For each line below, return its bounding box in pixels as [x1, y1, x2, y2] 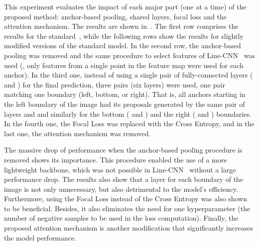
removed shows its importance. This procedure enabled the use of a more [4, 154, 227, 164]
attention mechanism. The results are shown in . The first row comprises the [4, 21, 239, 31]
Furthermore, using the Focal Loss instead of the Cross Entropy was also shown [4, 193, 248, 204]
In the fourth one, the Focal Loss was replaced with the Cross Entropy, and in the [4, 118, 255, 129]
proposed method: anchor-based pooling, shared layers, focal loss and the [4, 11, 227, 21]
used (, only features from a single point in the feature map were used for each [4, 60, 244, 70]
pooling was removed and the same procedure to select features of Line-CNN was [4, 50, 255, 60]
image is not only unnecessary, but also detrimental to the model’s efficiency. [4, 183, 238, 194]
